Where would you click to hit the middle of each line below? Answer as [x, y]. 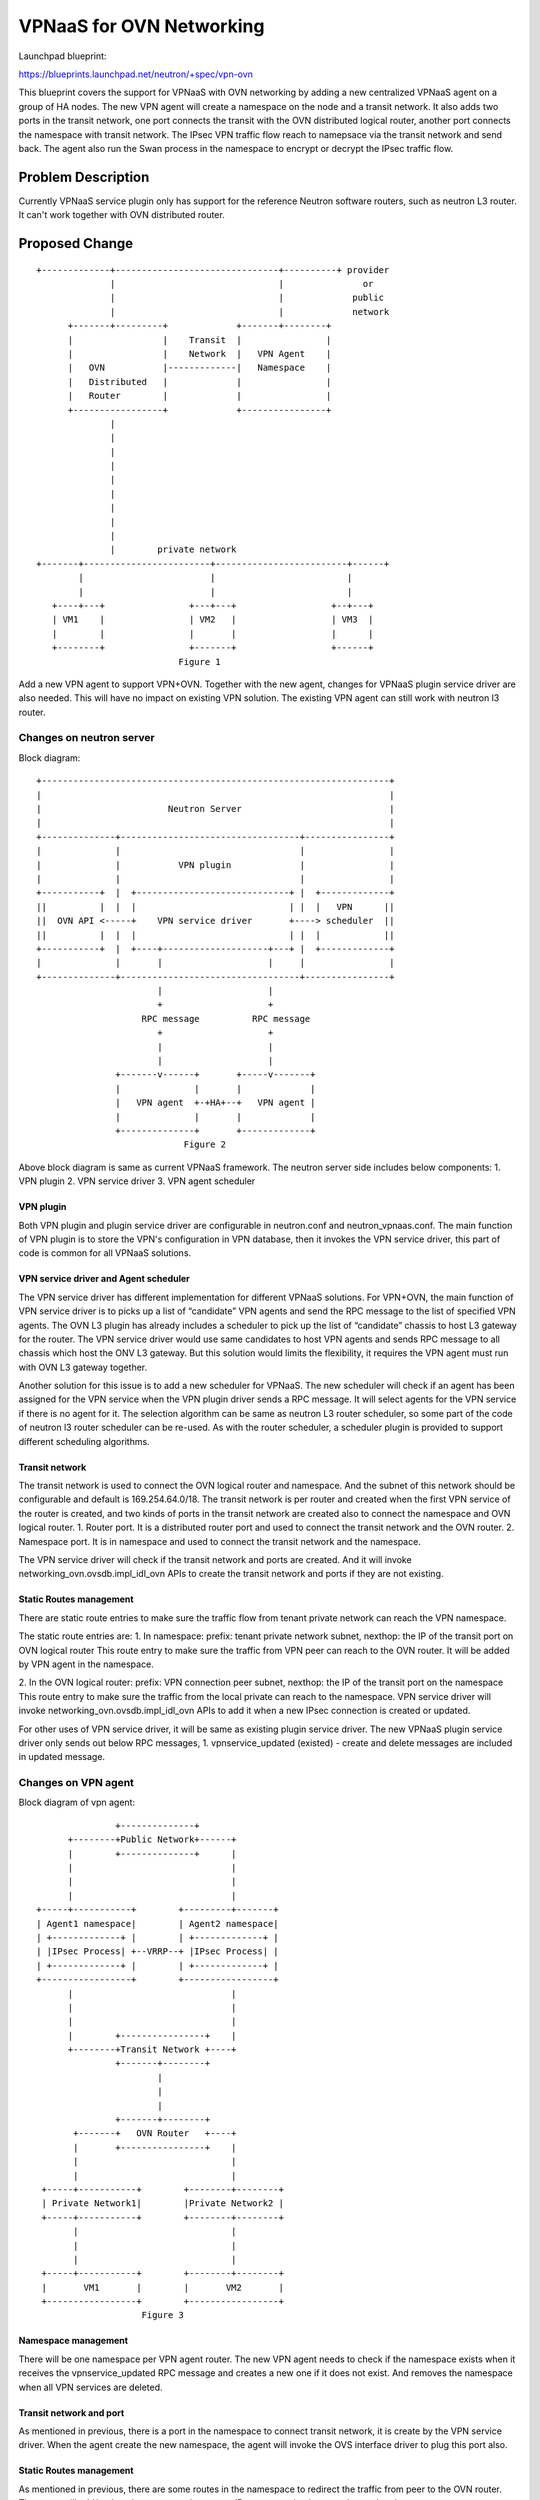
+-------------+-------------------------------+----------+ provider [213, 269]
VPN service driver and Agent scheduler [104, 1279]
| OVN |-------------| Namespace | [199, 368]
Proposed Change [76, 243]
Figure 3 [163, 2315]
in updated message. [61, 1757]
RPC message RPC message [226, 1018]
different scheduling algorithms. [84, 1441]
